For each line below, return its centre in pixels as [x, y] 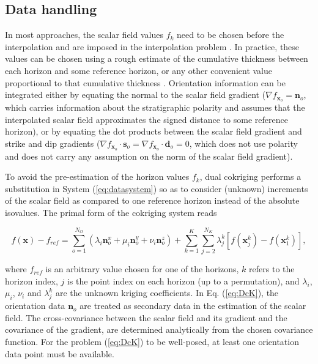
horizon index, [31, 280]
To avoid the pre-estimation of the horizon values [97, 176]
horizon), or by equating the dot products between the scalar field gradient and [153, 131]
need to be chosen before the [231, 35]
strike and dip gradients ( [53, 143]
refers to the [272, 269]
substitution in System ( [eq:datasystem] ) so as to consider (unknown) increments [157, 188]
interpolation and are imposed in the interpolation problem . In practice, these [152, 46]
